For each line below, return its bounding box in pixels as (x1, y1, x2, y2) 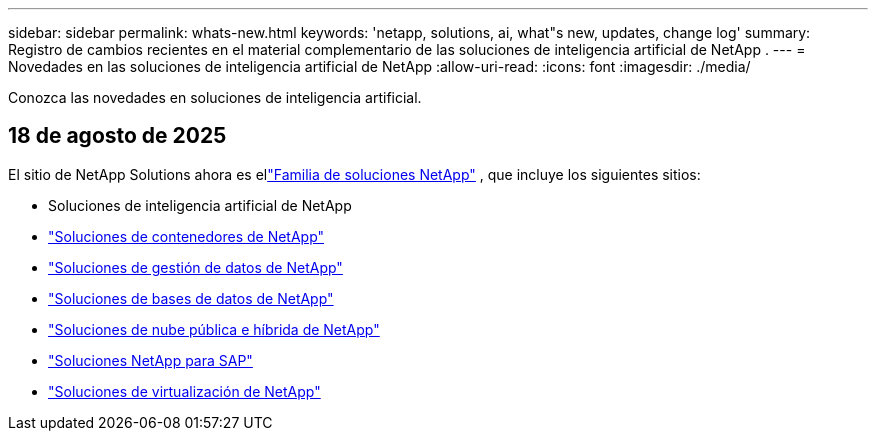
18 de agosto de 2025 (8, 123, 227, 149)
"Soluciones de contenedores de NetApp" (48, 227, 325, 245)
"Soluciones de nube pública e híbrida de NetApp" (48, 320, 380, 338)
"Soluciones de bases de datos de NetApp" (48, 289, 334, 307)
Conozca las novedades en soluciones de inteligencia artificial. (8, 89, 422, 106)
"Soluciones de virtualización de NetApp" (48, 382, 321, 400)
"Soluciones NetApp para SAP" (48, 351, 253, 369)
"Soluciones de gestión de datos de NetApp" (48, 258, 343, 276)
